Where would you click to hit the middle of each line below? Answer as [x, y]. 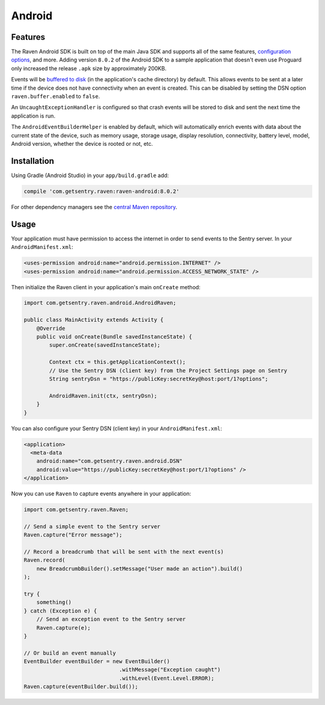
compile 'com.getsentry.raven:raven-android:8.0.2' [102, 191]
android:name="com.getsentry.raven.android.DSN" [110, 461]
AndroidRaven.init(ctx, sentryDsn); [103, 396]
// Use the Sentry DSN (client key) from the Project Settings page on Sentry [168, 370]
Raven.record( [45, 560]
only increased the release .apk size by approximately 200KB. [89, 68]
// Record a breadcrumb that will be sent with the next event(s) [124, 552]
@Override [51, 328]
